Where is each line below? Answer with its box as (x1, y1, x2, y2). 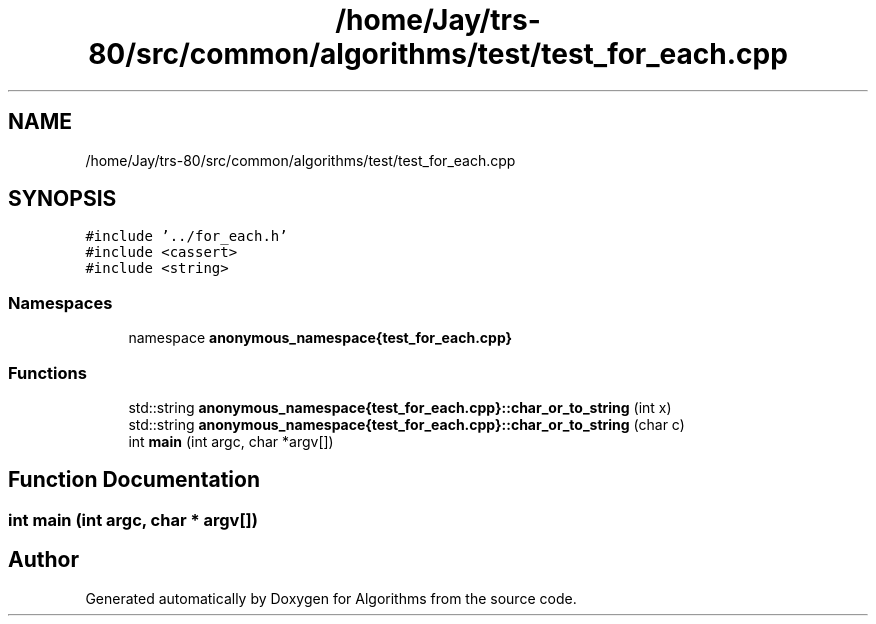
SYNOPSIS (8, 186, 117, 212)
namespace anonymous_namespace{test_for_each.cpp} (128, 329, 513, 347)
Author (8, 547, 79, 573)
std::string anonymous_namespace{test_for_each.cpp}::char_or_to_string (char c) (128, 415, 685, 433)
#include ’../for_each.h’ (85, 228, 288, 245)
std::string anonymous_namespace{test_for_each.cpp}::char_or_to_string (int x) (128, 398, 672, 416)
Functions (8, 362, 87, 383)
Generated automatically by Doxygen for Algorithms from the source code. (85, 589, 577, 607)
